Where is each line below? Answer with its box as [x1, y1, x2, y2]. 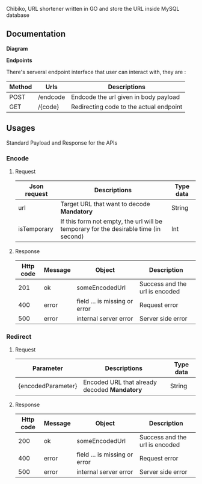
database [6, 11, 30, 19]
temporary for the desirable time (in [60, 224, 161, 233]
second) [60, 232, 84, 240]
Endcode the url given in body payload [71, 93, 180, 101]
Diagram [6, 45, 28, 52]
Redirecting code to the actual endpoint [71, 102, 183, 111]
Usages [6, 123, 35, 133]
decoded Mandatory [83, 386, 142, 394]
